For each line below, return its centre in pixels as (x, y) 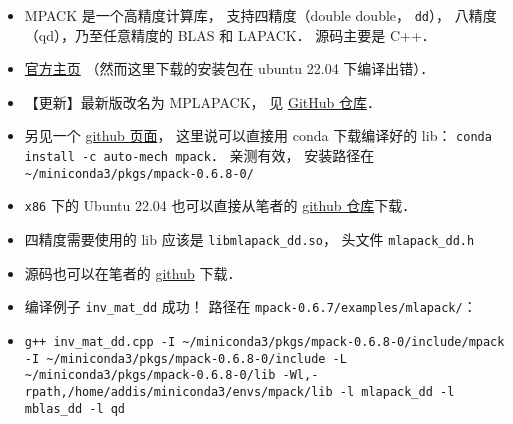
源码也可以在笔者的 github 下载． (133, 272)
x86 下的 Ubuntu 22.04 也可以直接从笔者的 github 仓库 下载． (220, 205)
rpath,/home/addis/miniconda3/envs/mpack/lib (178, 391)
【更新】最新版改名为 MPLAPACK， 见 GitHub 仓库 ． (202, 101)
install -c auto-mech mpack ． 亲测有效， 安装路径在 (199, 155)
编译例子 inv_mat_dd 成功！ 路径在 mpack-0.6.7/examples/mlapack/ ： (250, 306)
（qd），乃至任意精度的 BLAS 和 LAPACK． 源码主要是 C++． (230, 34)
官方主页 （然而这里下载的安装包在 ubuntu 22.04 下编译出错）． (229, 68)
